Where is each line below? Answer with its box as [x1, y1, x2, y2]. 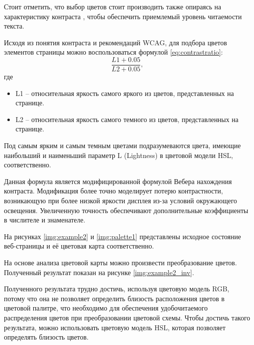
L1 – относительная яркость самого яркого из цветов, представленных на [15, 88, 234, 98]
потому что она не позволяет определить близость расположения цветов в [4, 293, 225, 303]
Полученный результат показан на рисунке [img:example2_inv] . [4, 267, 194, 277]
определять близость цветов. [4, 332, 89, 342]
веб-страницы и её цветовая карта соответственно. [4, 241, 154, 251]
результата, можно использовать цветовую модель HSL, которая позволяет [4, 322, 226, 332]
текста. [4, 21, 25, 31]
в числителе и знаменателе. [4, 215, 85, 225]
